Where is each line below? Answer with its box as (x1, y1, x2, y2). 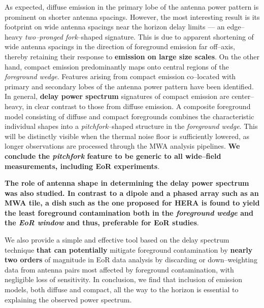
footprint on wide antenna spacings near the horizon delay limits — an (5, 21, 225, 32)
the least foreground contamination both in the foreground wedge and (5, 207, 253, 218)
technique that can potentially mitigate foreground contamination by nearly (5, 244, 253, 255)
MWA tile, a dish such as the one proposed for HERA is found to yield (5, 197, 260, 208)
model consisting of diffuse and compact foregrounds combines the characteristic (5, 111, 254, 121)
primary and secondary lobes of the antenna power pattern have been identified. (5, 81, 254, 91)
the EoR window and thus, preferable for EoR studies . (5, 217, 199, 228)
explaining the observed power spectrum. (5, 294, 132, 304)
